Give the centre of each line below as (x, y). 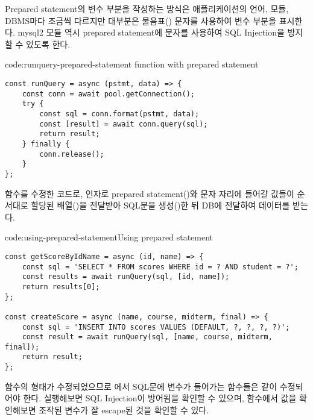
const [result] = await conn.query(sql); (124, 124)
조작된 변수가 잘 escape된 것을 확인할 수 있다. (124, 409)
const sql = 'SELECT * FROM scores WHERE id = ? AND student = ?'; (160, 267)
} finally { (46, 144)
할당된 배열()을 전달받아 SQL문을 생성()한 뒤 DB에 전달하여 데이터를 (160, 205)
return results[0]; (61, 287)
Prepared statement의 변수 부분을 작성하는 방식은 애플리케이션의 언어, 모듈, (147, 8)
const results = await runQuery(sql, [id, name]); (126, 277)
